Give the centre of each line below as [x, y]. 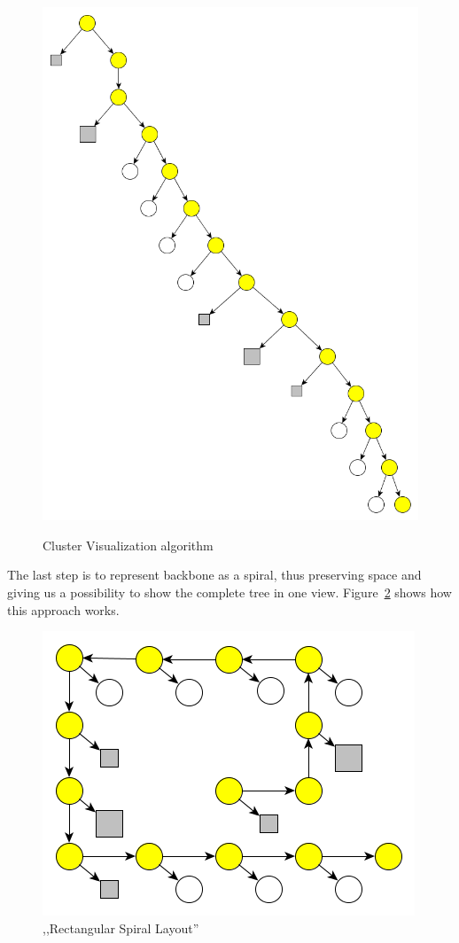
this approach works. [63, 609]
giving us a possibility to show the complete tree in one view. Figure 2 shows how [229, 592]
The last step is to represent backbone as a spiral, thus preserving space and [214, 575]
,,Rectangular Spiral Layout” [121, 927]
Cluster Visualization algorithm [128, 545]
